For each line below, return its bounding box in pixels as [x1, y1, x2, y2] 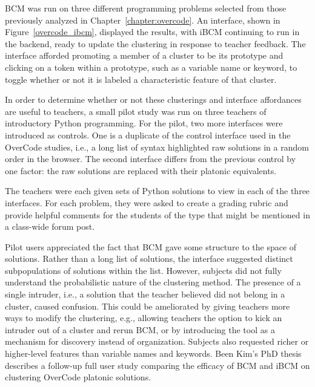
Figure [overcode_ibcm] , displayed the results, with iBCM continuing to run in [5, 25, 300, 38]
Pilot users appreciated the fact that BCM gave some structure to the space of [5, 240, 297, 253]
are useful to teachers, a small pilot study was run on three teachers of [5, 105, 267, 117]
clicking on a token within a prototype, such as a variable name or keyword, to [5, 60, 297, 73]
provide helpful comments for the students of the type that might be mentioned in [5, 208, 310, 221]
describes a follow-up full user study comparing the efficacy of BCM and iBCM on [5, 359, 310, 371]
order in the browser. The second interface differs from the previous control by [5, 152, 296, 165]
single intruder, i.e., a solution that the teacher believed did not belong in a [5, 288, 285, 301]
